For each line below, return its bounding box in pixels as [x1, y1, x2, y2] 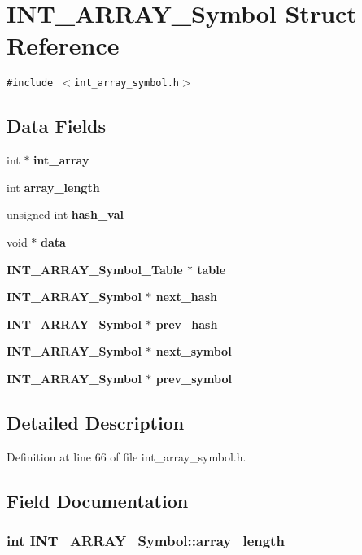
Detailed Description [7, 409, 185, 435]
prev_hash [155, 315, 218, 332]
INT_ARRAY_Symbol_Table [7, 260, 183, 277]
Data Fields [7, 113, 107, 138]
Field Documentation [7, 487, 189, 513]
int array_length [7, 178, 100, 195]
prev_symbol [155, 369, 232, 387]
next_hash [155, 288, 217, 305]
